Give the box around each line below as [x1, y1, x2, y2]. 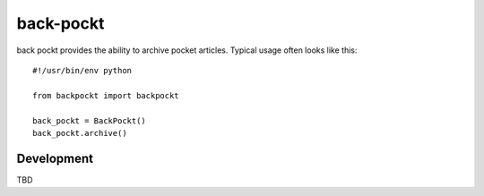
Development [16, 150, 94, 166]
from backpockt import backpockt [32, 90, 179, 100]
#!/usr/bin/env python [32, 65, 133, 75]
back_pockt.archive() [32, 128, 127, 138]
